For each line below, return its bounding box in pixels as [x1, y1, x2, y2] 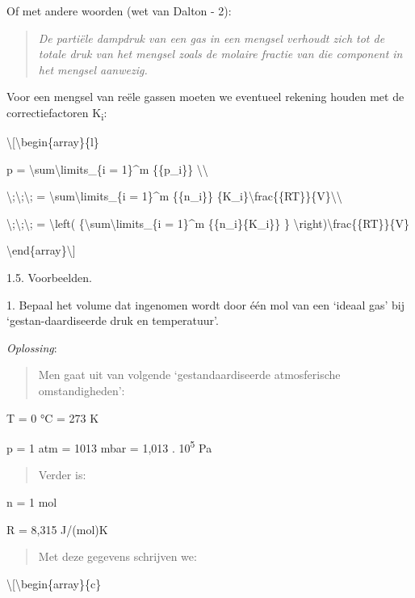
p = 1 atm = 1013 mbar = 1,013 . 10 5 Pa [6, 437, 212, 456]
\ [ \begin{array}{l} [6, 133, 99, 150]
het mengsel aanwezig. [38, 61, 148, 78]
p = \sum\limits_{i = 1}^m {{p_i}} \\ [6, 160, 208, 177]
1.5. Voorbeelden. [6, 269, 92, 286]
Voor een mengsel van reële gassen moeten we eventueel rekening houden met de [6, 88, 405, 105]
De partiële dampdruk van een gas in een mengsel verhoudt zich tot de [38, 29, 385, 46]
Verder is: [38, 466, 86, 483]
